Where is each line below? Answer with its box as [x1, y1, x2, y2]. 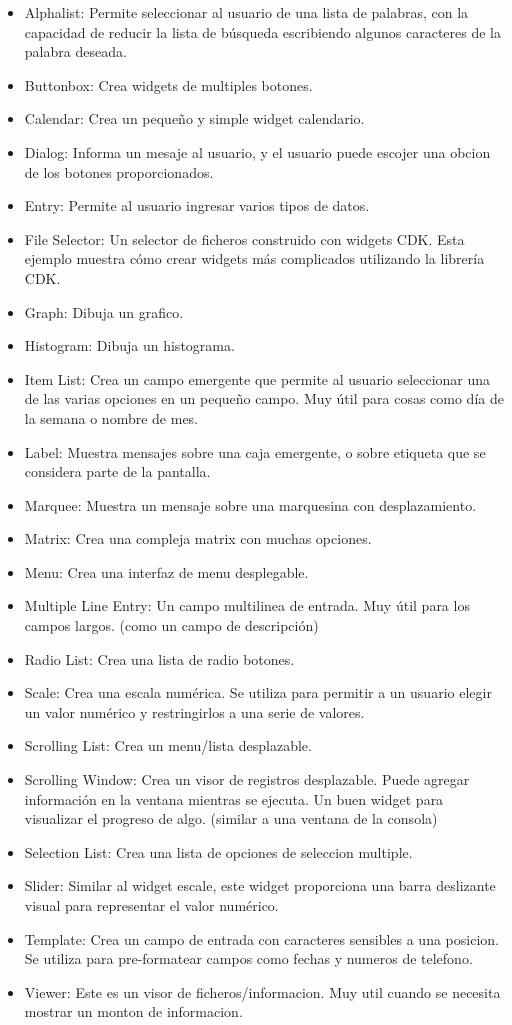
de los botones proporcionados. [24, 161, 214, 182]
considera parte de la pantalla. [24, 461, 211, 482]
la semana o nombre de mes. [24, 407, 199, 428]
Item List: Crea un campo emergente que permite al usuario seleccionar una [24, 368, 491, 389]
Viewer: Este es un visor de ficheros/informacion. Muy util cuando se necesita [24, 981, 501, 1002]
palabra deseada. [24, 41, 127, 62]
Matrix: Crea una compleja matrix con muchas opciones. [24, 528, 372, 549]
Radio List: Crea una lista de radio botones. [24, 648, 295, 669]
